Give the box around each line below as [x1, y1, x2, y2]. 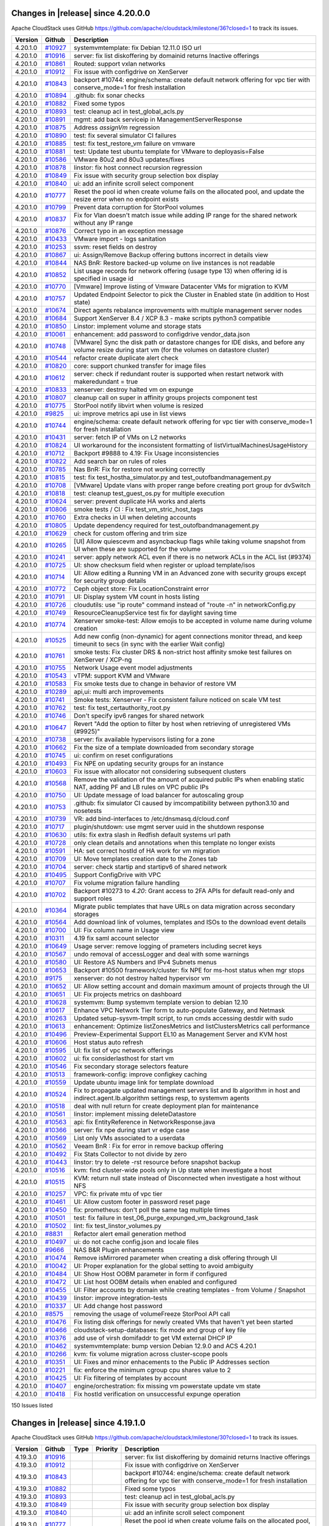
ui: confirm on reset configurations [74, 751, 174, 759]
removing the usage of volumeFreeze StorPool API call [74, 1309, 230, 1318]
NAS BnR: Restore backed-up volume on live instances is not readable [74, 258, 275, 267]
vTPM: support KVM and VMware [74, 671, 170, 680]
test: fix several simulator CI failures [74, 131, 177, 140]
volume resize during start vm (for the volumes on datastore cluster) [74, 345, 270, 354]
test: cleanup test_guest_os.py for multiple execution [74, 489, 225, 497]
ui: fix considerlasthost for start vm [74, 1054, 174, 1062]
